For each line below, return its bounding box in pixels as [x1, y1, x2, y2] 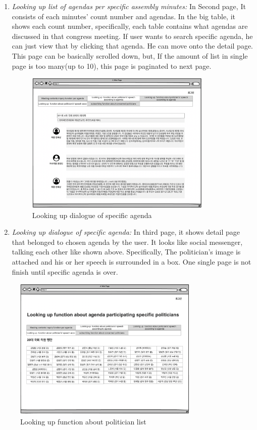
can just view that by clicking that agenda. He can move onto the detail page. [12, 40, 253, 51]
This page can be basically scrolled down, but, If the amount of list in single [12, 50, 248, 61]
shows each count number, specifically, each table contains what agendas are [12, 21, 248, 31]
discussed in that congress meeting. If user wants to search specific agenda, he [12, 30, 253, 41]
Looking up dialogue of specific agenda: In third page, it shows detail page [12, 227, 240, 237]
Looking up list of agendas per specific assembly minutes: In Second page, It [12, 1, 246, 11]
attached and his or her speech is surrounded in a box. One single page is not [12, 256, 251, 267]
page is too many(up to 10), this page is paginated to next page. [12, 60, 212, 71]
